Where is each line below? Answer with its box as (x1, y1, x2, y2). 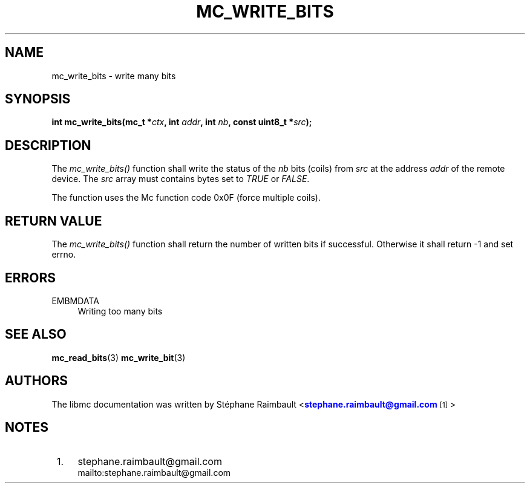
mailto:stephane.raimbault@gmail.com (77, 467, 231, 478)
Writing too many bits (77, 305, 163, 316)
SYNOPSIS (5, 91, 71, 107)
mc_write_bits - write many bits (51, 70, 176, 81)
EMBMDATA (51, 295, 99, 306)
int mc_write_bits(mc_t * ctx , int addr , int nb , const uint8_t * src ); (51, 117, 312, 128)
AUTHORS (5, 373, 68, 389)
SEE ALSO (5, 327, 67, 342)
